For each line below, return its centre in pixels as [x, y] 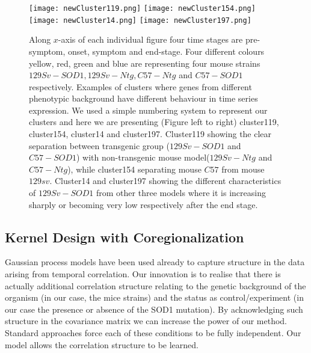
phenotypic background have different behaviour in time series [143, 98]
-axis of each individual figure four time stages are [150, 39]
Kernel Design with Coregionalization [125, 237]
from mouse [243, 169]
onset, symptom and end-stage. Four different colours [166, 51]
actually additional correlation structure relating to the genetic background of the [155, 285]
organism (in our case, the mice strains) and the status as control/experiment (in [154, 297]
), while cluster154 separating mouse [134, 169]
